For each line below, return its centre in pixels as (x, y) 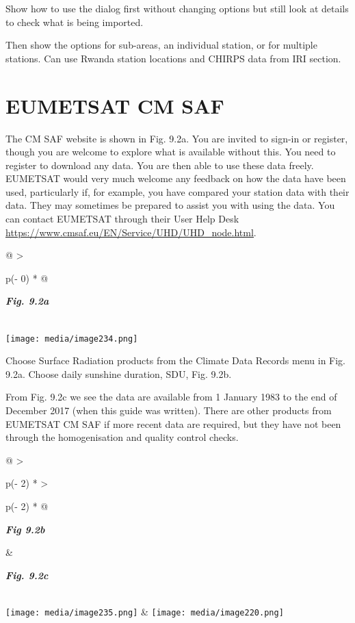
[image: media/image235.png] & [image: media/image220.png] (145, 611)
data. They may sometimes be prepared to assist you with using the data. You (170, 205)
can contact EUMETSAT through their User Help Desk (122, 219)
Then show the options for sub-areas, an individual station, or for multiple (161, 45)
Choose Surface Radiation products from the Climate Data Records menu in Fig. (175, 360)
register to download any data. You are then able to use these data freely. (160, 165)
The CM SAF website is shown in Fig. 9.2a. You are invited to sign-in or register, (177, 138)
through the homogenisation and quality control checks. (122, 437)
